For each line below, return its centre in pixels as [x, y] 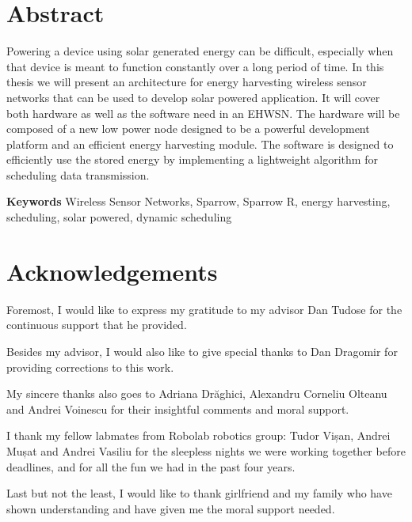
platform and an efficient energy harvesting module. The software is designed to [200, 144]
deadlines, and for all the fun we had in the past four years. [151, 466]
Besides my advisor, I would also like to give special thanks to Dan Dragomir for [202, 351]
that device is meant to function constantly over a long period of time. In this [195, 66]
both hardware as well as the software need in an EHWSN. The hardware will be [203, 113]
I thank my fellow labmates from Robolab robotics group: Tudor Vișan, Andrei [198, 435]
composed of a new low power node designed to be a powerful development [188, 129]
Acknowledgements [112, 271]
